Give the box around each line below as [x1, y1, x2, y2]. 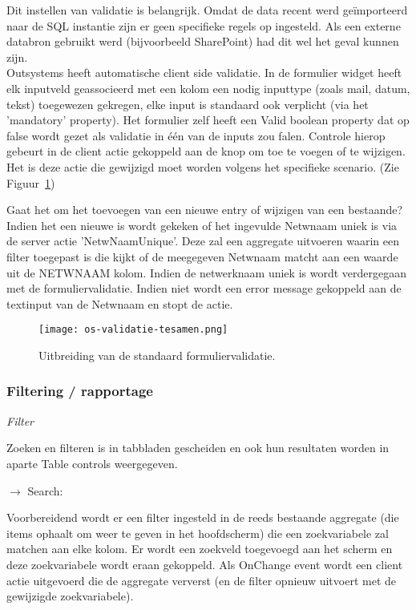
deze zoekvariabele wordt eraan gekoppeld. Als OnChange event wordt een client [6, 555, 403, 572]
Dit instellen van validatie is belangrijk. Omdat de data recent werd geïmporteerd [6, 2, 408, 18]
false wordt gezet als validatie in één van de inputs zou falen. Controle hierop [6, 127, 386, 143]
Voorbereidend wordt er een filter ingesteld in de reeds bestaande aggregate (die [6, 509, 399, 526]
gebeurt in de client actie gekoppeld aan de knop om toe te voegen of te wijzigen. [6, 143, 406, 160]
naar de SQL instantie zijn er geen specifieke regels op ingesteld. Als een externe [6, 17, 401, 34]
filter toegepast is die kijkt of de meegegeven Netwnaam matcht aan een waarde [6, 248, 398, 265]
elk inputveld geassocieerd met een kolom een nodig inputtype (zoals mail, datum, [6, 79, 410, 96]
